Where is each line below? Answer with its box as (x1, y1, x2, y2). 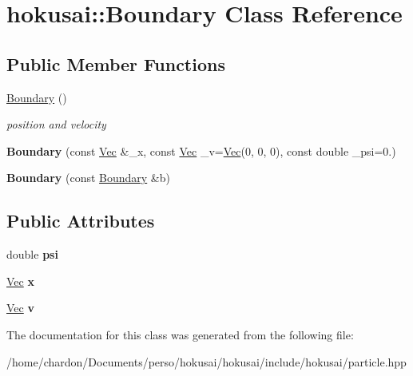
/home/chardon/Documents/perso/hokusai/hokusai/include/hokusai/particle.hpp (6, 353, 407, 370)
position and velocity (6, 116, 106, 133)
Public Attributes (6, 208, 155, 233)
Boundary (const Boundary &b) (6, 169, 170, 186)
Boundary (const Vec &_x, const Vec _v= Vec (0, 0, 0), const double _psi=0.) (6, 142, 396, 159)
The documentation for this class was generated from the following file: (6, 326, 354, 342)
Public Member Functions (6, 51, 225, 76)
